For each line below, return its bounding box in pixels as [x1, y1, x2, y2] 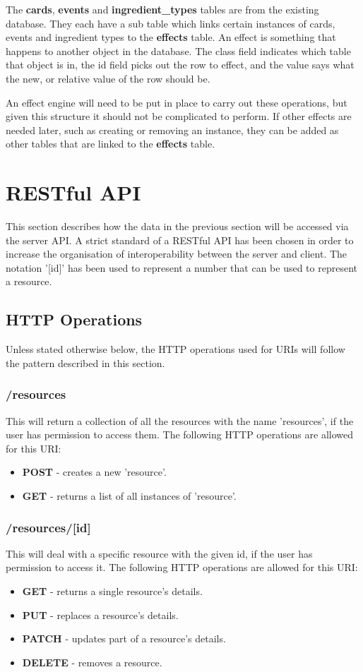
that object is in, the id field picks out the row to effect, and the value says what [6, 57, 355, 72]
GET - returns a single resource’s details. [22, 584, 203, 599]
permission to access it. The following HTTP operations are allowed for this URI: [6, 560, 358, 575]
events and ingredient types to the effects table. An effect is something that [6, 30, 336, 44]
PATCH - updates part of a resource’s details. [22, 631, 226, 646]
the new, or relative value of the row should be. [6, 71, 210, 85]
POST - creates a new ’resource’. [22, 464, 167, 479]
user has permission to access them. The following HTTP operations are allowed [6, 427, 353, 442]
